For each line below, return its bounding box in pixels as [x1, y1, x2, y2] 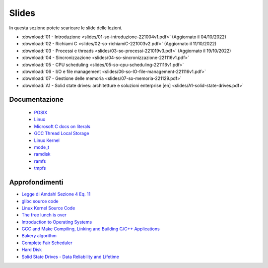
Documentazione [9, 95, 64, 104]
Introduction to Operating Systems [21, 219, 92, 225]
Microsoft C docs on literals [34, 123, 90, 129]
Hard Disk [21, 247, 42, 253]
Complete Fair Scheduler [21, 240, 73, 246]
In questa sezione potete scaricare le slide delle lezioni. [9, 25, 123, 31]
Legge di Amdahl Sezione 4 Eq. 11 [21, 191, 91, 197]
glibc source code [21, 198, 59, 204]
